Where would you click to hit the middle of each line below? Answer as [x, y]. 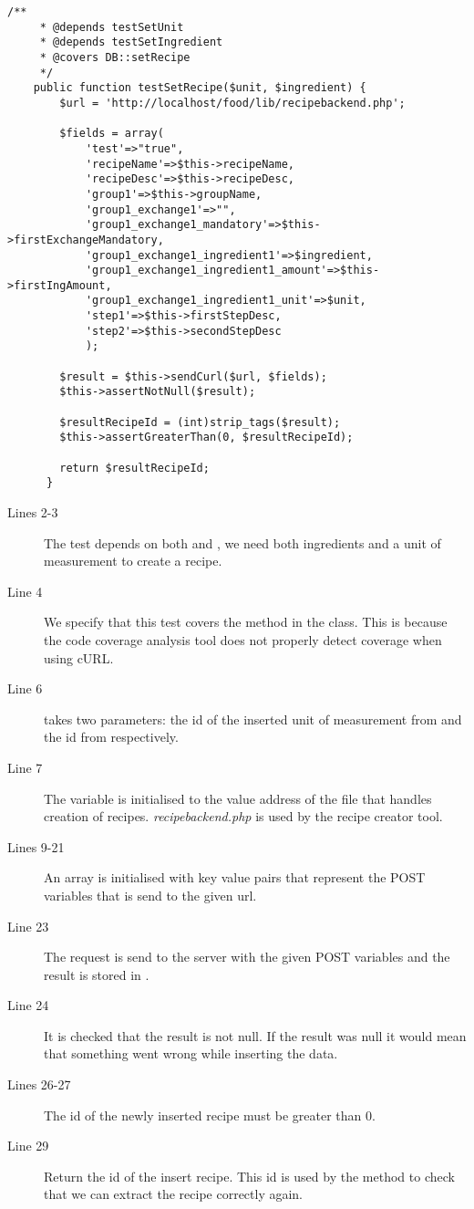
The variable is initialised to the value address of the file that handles [238, 798]
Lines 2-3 [33, 512]
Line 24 [28, 1005]
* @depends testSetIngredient [131, 42]
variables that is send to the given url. [150, 895]
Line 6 [25, 688]
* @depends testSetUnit [112, 27]
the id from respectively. [111, 737]
